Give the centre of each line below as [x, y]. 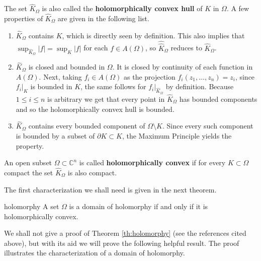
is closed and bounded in [67, 67]
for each [96, 48]
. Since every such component [208, 126]
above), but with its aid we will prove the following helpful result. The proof [122, 243]
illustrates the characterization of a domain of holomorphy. [95, 253]
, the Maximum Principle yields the [177, 135]
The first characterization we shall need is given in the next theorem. [110, 189]
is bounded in [51, 86]
